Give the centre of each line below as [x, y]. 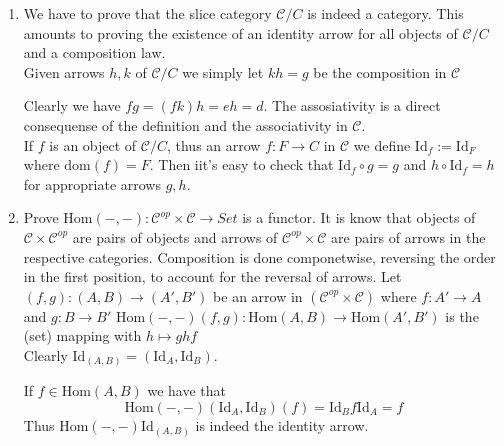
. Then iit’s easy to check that [241, 164]
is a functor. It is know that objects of [359, 217]
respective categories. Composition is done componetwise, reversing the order [259, 256]
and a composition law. [94, 52]
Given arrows [64, 71]
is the [462, 315]
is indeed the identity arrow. [282, 425]
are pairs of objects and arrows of [175, 236]
